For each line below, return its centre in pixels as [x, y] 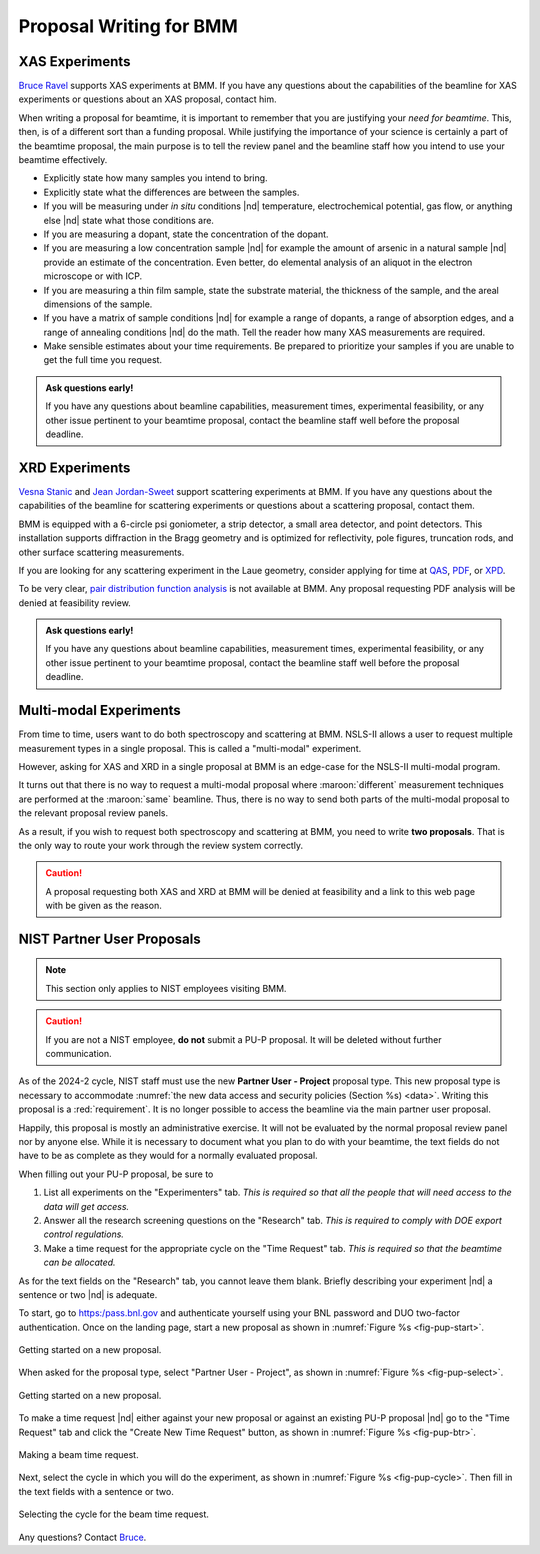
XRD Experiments [74, 467]
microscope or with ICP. [93, 276]
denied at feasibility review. [75, 602]
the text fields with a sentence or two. [96, 1491]
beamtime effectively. [63, 160]
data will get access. [86, 1206]
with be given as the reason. [103, 906]
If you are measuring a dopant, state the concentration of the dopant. [186, 234]
